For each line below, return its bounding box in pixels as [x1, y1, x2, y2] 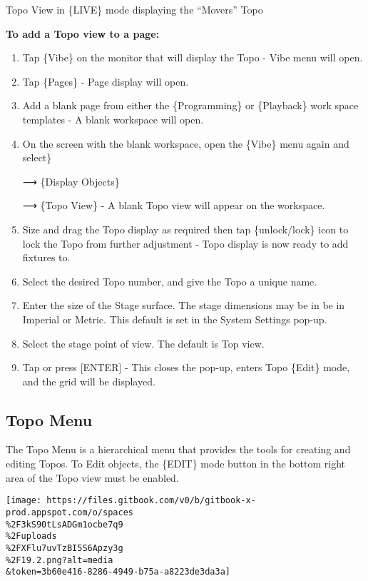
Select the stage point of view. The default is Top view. [22, 335, 265, 350]
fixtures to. [22, 250, 71, 265]
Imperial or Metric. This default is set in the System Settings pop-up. [22, 311, 327, 326]
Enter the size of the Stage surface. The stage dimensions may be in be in [22, 298, 345, 313]
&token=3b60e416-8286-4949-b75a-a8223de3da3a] [6, 567, 230, 577]
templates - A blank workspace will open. [22, 111, 204, 126]
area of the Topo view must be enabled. [6, 470, 179, 485]
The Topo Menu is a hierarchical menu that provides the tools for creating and [6, 442, 351, 457]
